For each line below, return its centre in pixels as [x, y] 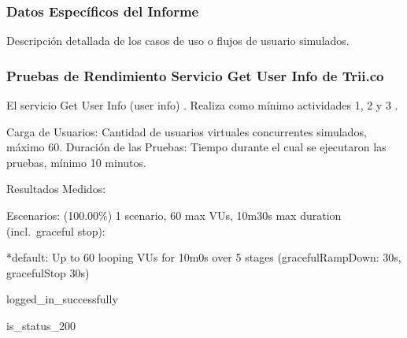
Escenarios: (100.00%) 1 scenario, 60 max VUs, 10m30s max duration [174, 215]
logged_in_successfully [62, 299]
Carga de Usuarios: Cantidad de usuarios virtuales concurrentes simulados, [187, 131]
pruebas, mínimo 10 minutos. [76, 162]
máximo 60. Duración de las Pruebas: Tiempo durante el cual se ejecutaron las [196, 147]
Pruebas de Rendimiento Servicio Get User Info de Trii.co [195, 75]
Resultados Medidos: [56, 189]
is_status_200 [41, 325]
